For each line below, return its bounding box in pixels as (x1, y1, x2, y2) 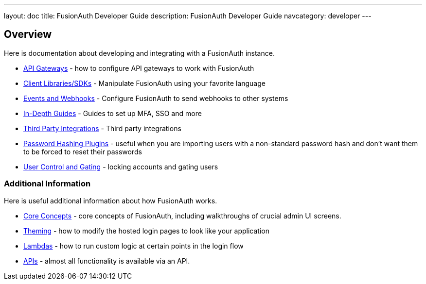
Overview (4, 28, 52, 41)
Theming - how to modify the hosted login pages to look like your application (23, 226, 269, 235)
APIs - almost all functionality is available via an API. (23, 256, 190, 265)
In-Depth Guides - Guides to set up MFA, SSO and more (23, 109, 202, 117)
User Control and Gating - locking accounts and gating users (23, 162, 218, 171)
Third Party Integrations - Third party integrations (23, 124, 181, 133)
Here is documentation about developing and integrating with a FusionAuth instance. (4, 49, 275, 57)
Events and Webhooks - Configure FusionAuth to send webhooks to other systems (23, 94, 288, 102)
